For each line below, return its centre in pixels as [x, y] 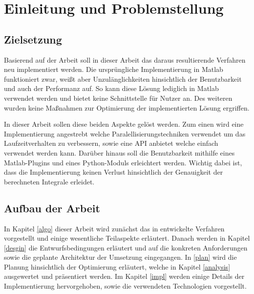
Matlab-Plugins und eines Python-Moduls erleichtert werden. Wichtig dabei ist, [123, 162]
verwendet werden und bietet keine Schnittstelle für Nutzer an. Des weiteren [118, 98]
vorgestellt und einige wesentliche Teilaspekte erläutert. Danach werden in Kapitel [127, 238]
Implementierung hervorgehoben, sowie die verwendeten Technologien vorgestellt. [125, 286]
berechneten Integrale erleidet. [49, 181]
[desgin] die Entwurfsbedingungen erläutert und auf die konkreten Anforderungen [126, 247]
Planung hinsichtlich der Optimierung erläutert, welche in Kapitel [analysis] [117, 266]
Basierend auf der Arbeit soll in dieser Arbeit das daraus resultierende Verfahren [125, 59]
